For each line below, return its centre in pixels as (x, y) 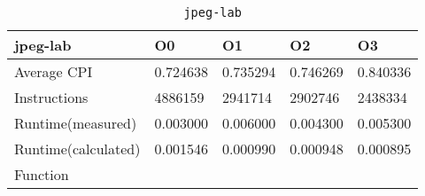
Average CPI (54, 71)
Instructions (51, 97)
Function (42, 174)
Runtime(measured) (76, 123)
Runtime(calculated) (77, 149)
